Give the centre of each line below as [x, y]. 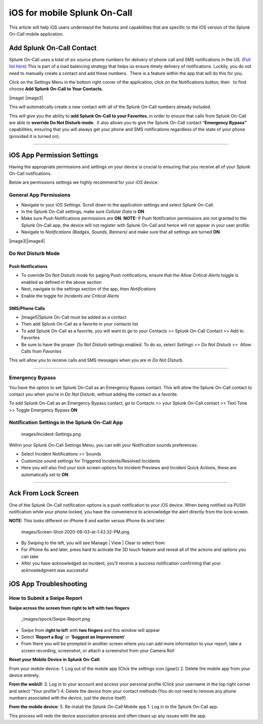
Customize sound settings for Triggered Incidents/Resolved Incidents [91, 461]
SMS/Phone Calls [27, 308]
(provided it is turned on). [35, 136]
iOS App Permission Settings [54, 155]
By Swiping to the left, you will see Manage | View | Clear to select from [93, 543]
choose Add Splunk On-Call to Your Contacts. [56, 89]
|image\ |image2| [26, 98]
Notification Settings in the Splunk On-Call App [66, 422]
